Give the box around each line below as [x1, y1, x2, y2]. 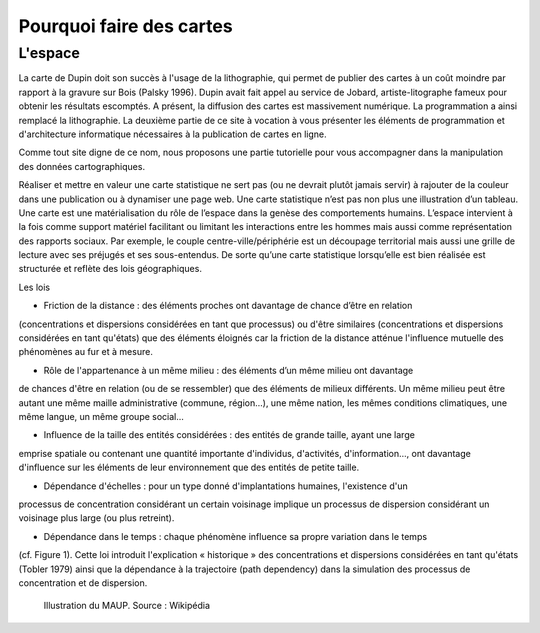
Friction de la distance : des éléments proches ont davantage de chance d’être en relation [43, 300, 413, 312]
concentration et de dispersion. [18, 576, 148, 589]
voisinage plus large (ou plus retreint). [18, 512, 175, 524]
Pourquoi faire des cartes [18, 15, 234, 37]
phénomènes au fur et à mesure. [18, 346, 154, 358]
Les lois [18, 281, 50, 293]
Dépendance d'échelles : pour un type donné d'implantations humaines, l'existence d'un [43, 480, 409, 492]
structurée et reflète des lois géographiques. [18, 263, 202, 275]
